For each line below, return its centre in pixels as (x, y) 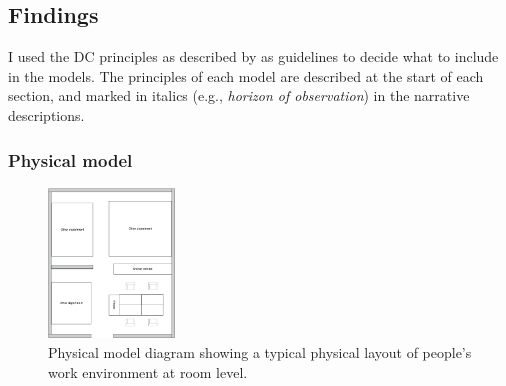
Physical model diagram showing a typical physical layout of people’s (260, 351)
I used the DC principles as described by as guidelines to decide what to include (253, 56)
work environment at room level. (148, 371)
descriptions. (46, 114)
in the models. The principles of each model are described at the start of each (246, 75)
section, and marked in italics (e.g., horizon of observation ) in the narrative (239, 95)
